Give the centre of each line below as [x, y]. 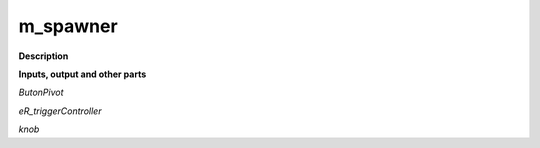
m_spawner [68, 26]
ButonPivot [41, 92]
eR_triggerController [60, 111]
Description [43, 56]
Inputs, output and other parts [82, 74]
